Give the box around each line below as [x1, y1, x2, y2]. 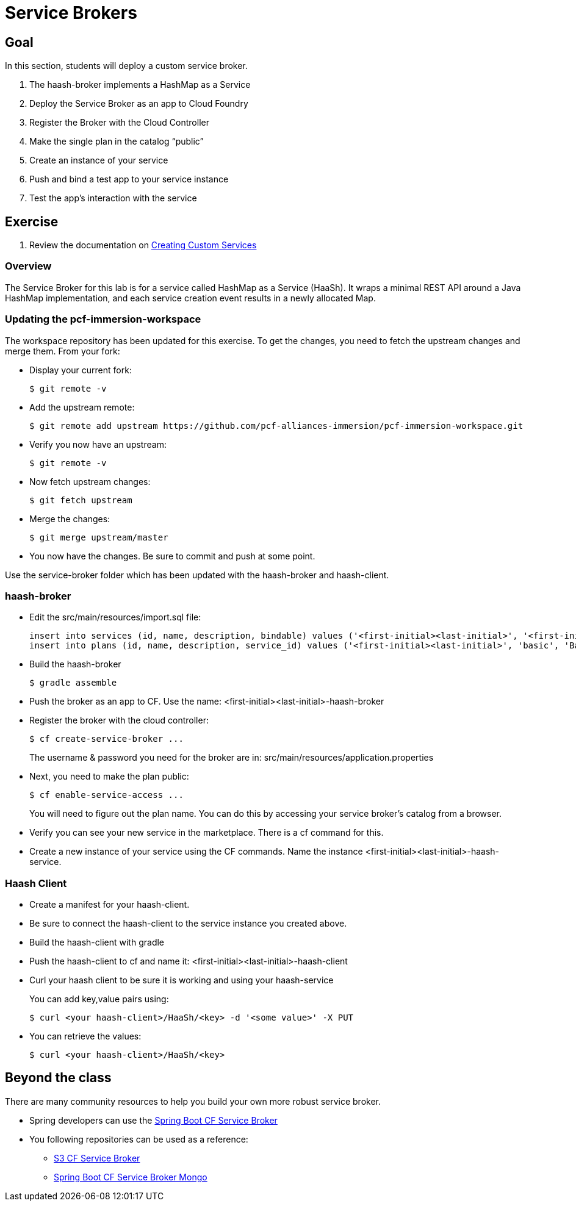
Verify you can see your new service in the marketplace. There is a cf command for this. [29, 827, 384, 838]
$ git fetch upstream [29, 495, 132, 505]
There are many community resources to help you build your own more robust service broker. [5, 1096, 381, 1107]
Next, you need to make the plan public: [29, 771, 189, 782]
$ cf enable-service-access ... [29, 790, 184, 800]
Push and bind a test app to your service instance [29, 174, 229, 185]
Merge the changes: [29, 513, 110, 524]
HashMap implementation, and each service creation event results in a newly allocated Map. [5, 292, 376, 303]
